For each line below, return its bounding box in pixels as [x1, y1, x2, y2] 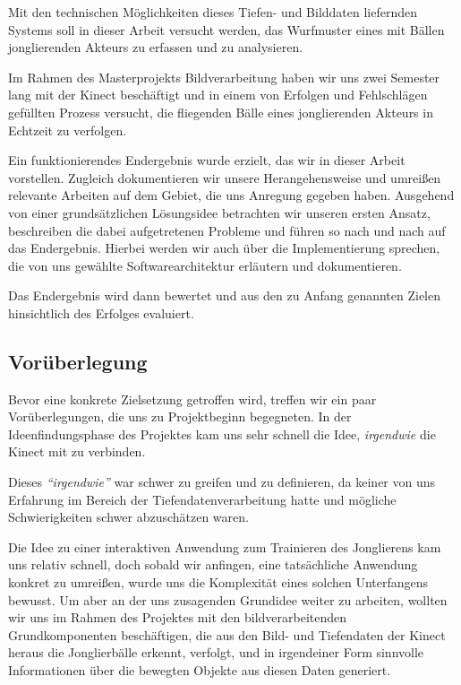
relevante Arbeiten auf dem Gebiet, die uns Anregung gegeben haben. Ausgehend [8, 186, 455, 204]
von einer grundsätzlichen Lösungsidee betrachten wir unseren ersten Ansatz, [8, 203, 431, 221]
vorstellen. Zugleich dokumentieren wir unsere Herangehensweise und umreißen [8, 168, 441, 186]
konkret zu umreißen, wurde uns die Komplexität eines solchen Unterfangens [8, 573, 429, 592]
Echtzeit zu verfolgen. [8, 120, 127, 139]
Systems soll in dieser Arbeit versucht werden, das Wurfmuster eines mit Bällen [8, 20, 445, 39]
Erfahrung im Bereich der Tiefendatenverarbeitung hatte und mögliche [8, 490, 397, 508]
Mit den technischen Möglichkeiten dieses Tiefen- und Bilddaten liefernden [8, 3, 418, 21]
